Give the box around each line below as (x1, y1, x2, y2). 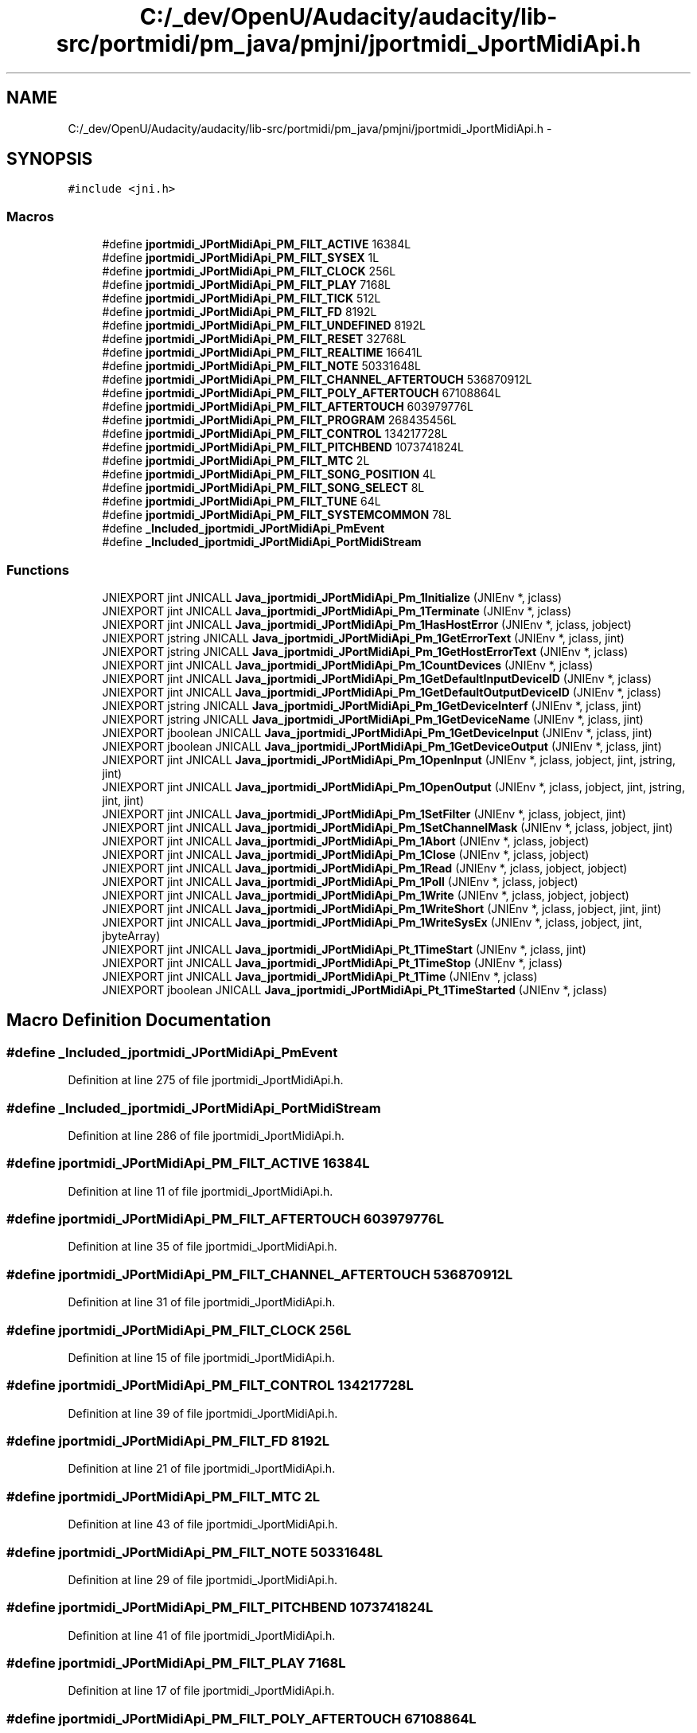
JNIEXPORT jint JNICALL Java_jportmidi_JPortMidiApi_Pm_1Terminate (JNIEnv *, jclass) (102, 603, 572, 618)
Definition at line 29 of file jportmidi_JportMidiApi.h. (68, 1572, 338, 1587)
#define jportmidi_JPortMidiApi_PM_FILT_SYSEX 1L (102, 251, 380, 265)
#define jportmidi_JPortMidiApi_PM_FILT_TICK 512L (102, 291, 381, 306)
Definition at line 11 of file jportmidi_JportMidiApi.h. (68, 1184, 333, 1198)
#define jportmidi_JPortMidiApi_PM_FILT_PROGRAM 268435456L (102, 413, 457, 427)
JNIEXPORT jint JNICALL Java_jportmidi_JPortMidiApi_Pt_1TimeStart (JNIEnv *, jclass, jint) (102, 942, 586, 956)
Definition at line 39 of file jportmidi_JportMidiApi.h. (68, 1406, 338, 1420)
